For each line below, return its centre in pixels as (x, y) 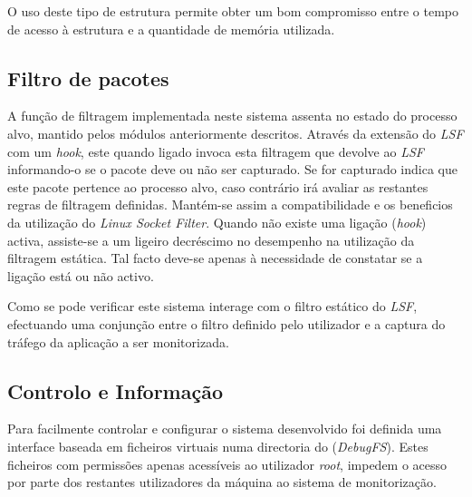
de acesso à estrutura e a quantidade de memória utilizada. (171, 29)
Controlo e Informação (115, 390)
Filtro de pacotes (88, 78)
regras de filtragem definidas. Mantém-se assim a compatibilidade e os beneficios (230, 205)
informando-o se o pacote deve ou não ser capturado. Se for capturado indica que (232, 169)
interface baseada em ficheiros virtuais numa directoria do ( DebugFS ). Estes (218, 446)
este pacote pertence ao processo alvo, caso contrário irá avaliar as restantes (218, 186)
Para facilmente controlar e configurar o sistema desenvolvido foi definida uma (225, 429)
